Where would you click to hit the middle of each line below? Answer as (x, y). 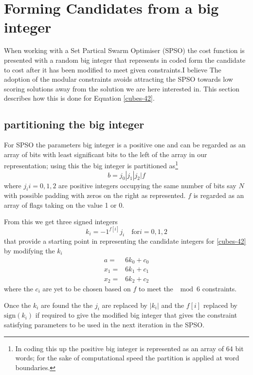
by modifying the (29, 250)
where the (18, 288)
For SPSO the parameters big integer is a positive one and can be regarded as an (125, 145)
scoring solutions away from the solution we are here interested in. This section (122, 88)
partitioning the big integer (74, 124)
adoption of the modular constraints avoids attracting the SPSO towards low (118, 79)
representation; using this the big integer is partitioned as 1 (91, 165)
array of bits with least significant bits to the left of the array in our (106, 154)
